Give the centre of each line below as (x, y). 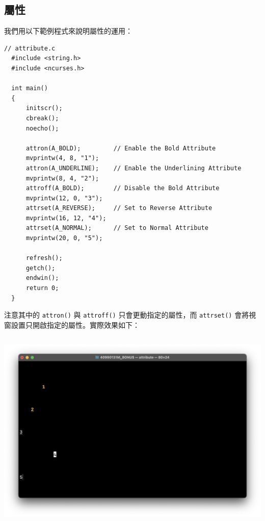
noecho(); (42, 128)
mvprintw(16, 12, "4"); (66, 218)
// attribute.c (30, 48)
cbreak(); (42, 118)
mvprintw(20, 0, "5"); (64, 238)
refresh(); (44, 258)
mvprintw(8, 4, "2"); (62, 178)
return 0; (42, 288)
